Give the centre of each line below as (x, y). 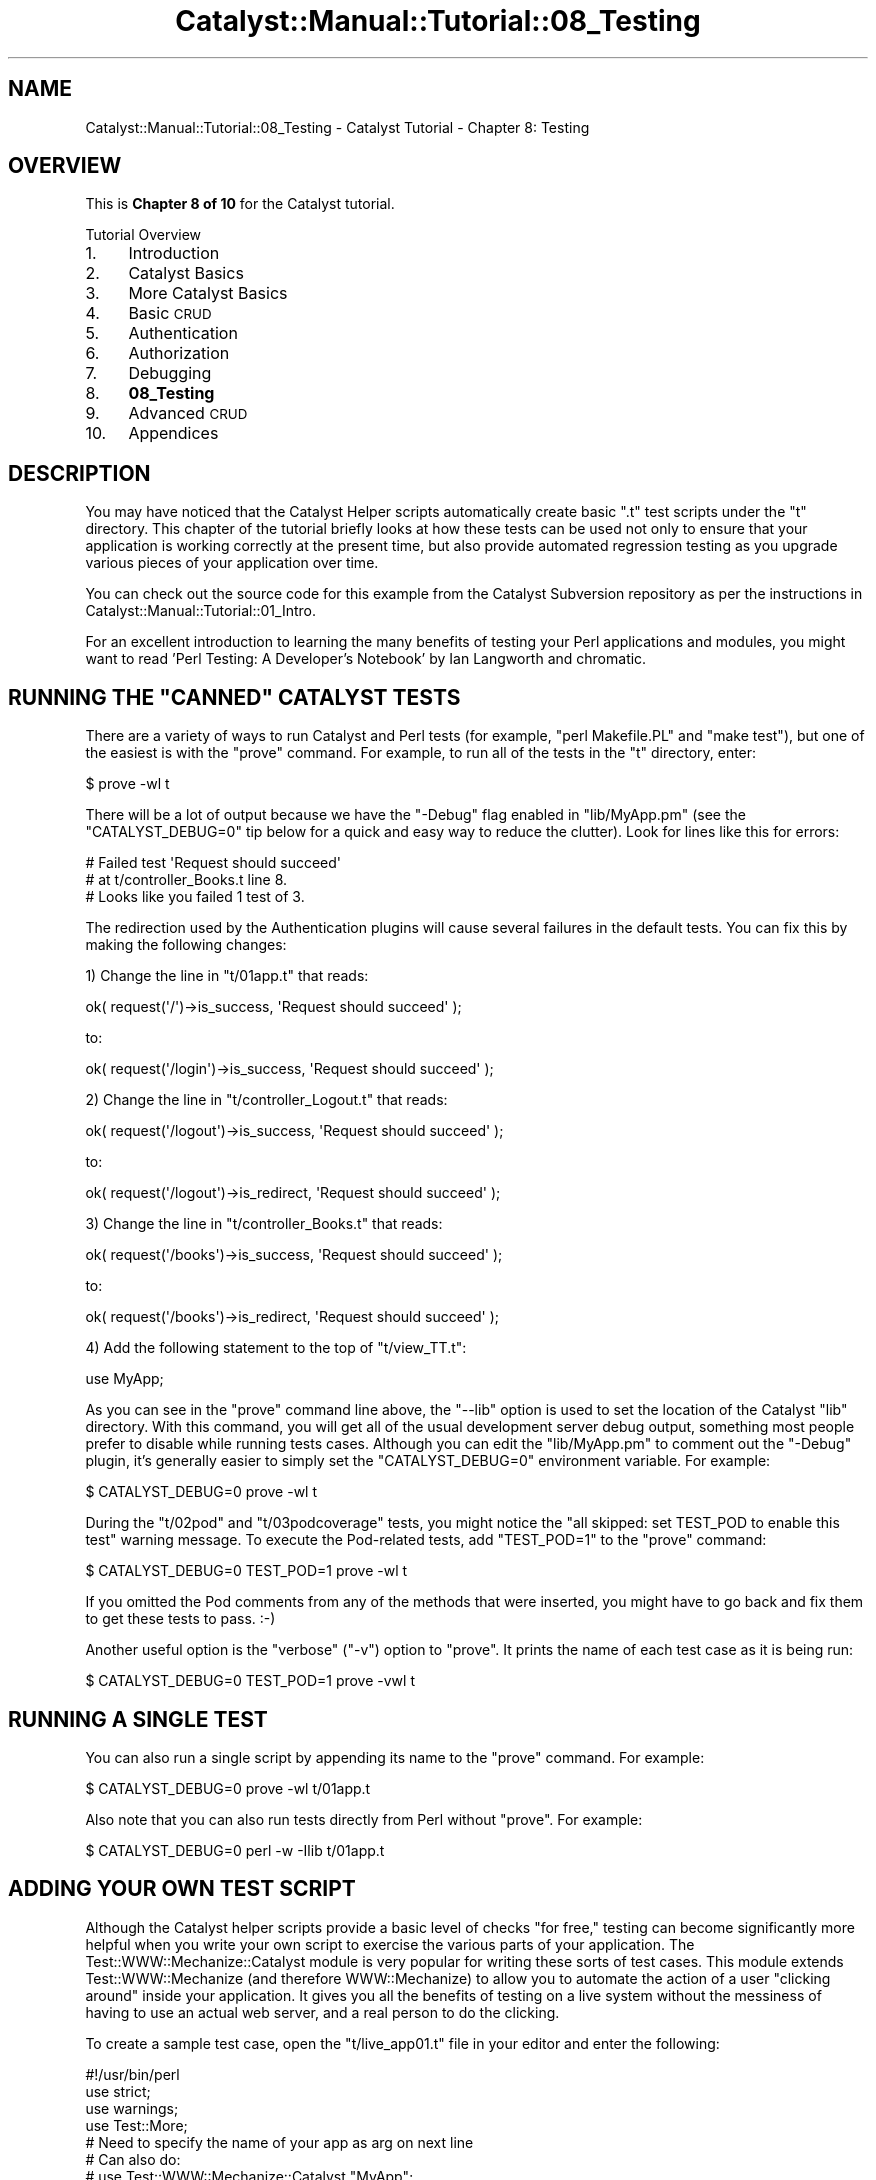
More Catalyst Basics (208, 293)
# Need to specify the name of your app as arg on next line (279, 2142)
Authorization (179, 353)
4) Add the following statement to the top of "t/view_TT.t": (276, 1348)
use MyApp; (124, 1379)
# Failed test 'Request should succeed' (213, 863)
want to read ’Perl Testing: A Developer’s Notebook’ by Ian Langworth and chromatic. (366, 659)
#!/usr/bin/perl (132, 2074)
